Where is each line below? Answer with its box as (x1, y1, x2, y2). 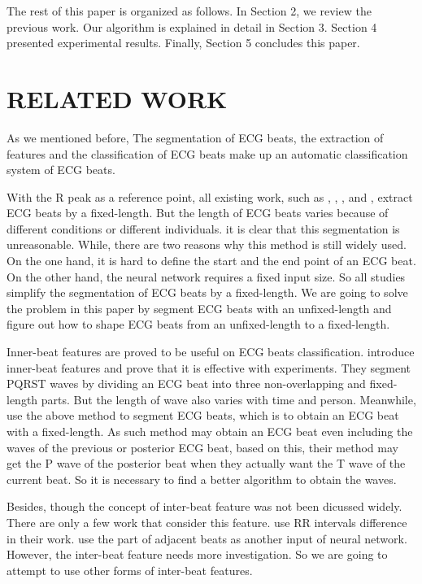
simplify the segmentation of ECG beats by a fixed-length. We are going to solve (7, 284, 408, 301)
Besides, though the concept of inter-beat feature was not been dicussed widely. (7, 498, 402, 515)
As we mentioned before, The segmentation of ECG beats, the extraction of (7, 129, 384, 146)
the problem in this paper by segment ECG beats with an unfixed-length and (7, 299, 392, 316)
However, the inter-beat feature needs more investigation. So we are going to (7, 546, 388, 563)
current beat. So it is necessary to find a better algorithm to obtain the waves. (7, 470, 397, 487)
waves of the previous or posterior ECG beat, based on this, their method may (7, 438, 398, 455)
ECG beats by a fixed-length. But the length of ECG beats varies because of (7, 204, 389, 221)
